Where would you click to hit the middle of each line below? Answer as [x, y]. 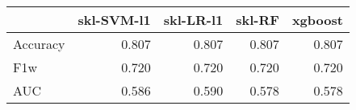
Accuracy [39, 44]
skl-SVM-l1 [114, 20]
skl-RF [258, 20]
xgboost [317, 20]
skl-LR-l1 [193, 20]
